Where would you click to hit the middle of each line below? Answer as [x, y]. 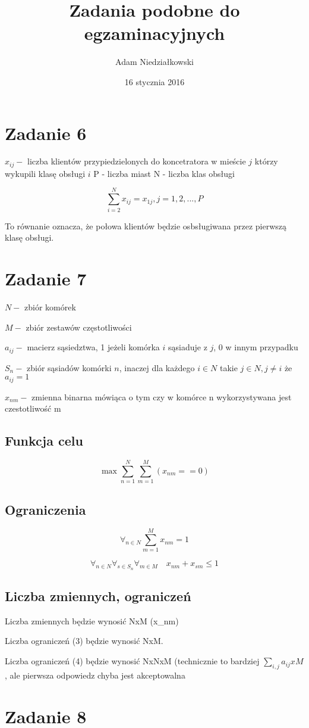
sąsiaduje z [187, 347]
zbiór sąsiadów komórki [69, 367]
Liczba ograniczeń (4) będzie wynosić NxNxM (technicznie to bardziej [132, 661]
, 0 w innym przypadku [256, 347]
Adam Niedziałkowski [154, 62]
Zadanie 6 [46, 133]
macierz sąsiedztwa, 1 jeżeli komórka [93, 347]
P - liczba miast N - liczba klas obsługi [164, 173]
